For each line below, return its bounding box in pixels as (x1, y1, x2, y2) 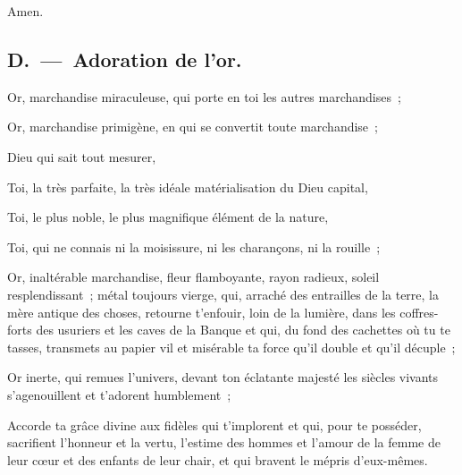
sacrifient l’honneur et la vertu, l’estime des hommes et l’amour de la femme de (7, 433, 441, 452)
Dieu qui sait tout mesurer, (7, 147, 156, 165)
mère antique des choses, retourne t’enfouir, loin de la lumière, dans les (7, 302, 396, 321)
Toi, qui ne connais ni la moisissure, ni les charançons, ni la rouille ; (7, 237, 381, 256)
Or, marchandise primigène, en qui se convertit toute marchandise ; (7, 117, 378, 136)
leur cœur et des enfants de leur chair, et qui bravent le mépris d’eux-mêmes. (7, 450, 428, 469)
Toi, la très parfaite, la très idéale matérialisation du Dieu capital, (7, 177, 368, 196)
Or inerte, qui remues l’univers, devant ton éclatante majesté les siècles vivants (7, 368, 439, 386)
